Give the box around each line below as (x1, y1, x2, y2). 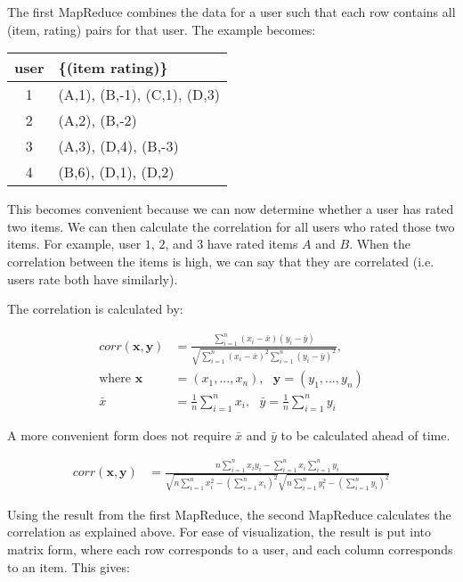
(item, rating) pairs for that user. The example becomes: (7, 20, 316, 38)
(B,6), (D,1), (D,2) (58, 161, 175, 183)
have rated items (207, 234, 298, 253)
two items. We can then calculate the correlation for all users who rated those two (7, 217, 455, 235)
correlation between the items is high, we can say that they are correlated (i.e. (7, 251, 435, 270)
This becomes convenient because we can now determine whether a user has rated (7, 200, 454, 218)
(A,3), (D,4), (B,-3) (58, 135, 179, 157)
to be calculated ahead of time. (280, 425, 451, 444)
